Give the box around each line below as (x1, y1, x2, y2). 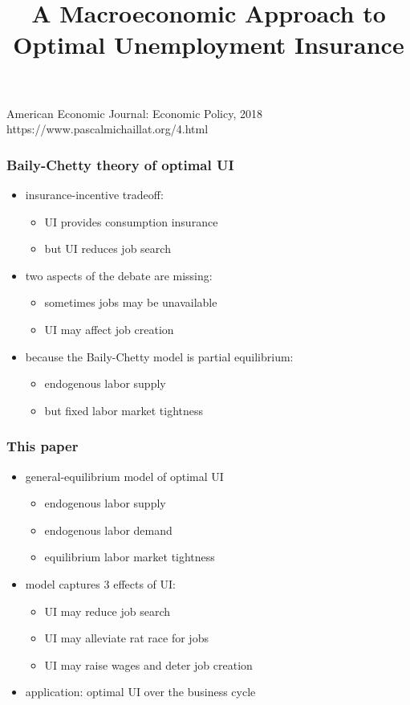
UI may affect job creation (44, 320, 174, 337)
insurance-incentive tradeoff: (25, 185, 164, 202)
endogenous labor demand (44, 521, 173, 538)
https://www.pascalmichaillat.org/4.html (6, 120, 209, 137)
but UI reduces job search (44, 240, 171, 257)
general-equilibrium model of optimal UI (25, 467, 224, 484)
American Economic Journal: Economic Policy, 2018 (6, 104, 262, 121)
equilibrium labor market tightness (44, 548, 215, 565)
